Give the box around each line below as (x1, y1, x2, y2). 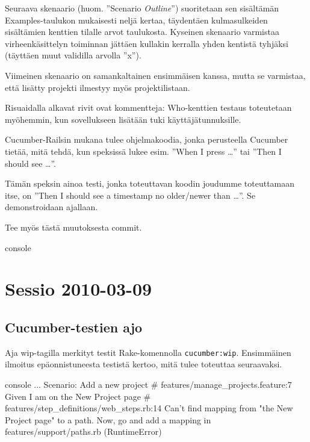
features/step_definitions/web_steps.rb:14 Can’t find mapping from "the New (5, 402, 293, 414)
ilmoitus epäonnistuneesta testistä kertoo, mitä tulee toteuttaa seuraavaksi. (5, 358, 282, 370)
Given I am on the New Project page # (5, 390, 151, 402)
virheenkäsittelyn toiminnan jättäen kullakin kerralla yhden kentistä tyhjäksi (5, 37, 288, 49)
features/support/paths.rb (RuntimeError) (5, 425, 162, 438)
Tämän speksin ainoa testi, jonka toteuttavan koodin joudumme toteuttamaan (5, 177, 295, 190)
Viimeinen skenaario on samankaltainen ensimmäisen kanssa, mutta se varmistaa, (5, 69, 306, 81)
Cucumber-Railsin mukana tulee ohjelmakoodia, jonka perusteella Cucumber (5, 133, 288, 146)
